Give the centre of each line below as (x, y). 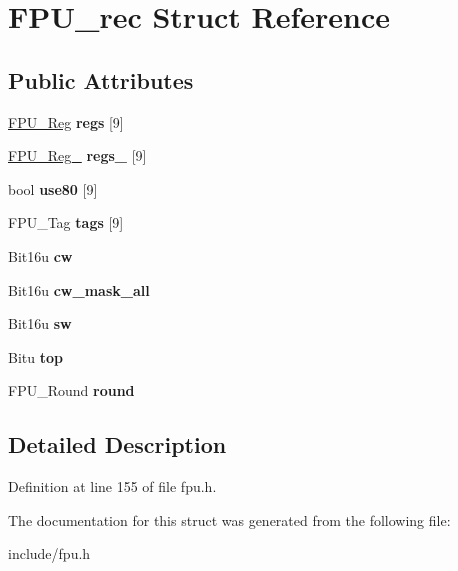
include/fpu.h (49, 553)
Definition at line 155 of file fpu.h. (112, 486)
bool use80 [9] (53, 188)
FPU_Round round (71, 390)
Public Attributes (101, 79)
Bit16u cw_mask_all (79, 289)
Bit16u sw (40, 323)
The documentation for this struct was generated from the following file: (229, 519)
